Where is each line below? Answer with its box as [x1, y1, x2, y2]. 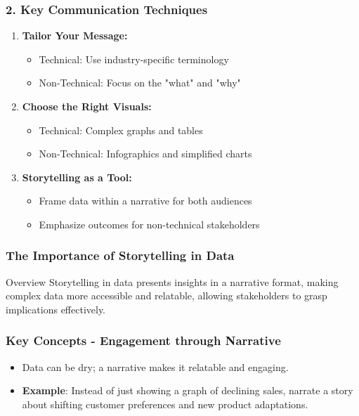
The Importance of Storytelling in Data [6, 247, 235, 264]
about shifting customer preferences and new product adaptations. [22, 396, 308, 411]
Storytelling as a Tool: [22, 169, 132, 184]
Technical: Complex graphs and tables [39, 122, 203, 137]
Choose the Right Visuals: [22, 99, 152, 113]
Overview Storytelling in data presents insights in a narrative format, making [6, 274, 339, 289]
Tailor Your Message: [22, 28, 128, 43]
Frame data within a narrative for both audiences [39, 193, 252, 208]
